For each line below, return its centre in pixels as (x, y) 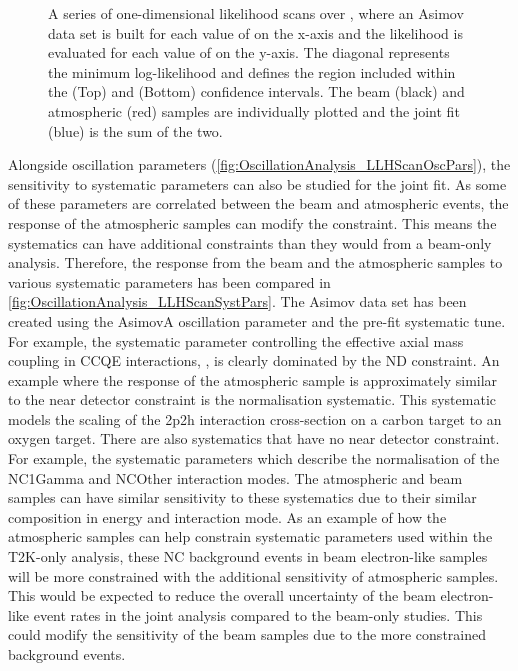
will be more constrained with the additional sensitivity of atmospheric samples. (253, 575)
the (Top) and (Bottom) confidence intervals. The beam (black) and (256, 91)
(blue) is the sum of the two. (135, 130)
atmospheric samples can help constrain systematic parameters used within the (250, 536)
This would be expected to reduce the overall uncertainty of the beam (222, 595)
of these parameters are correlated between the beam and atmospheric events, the (258, 203)
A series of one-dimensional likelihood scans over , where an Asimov (256, 13)
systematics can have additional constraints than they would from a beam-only (250, 242)
